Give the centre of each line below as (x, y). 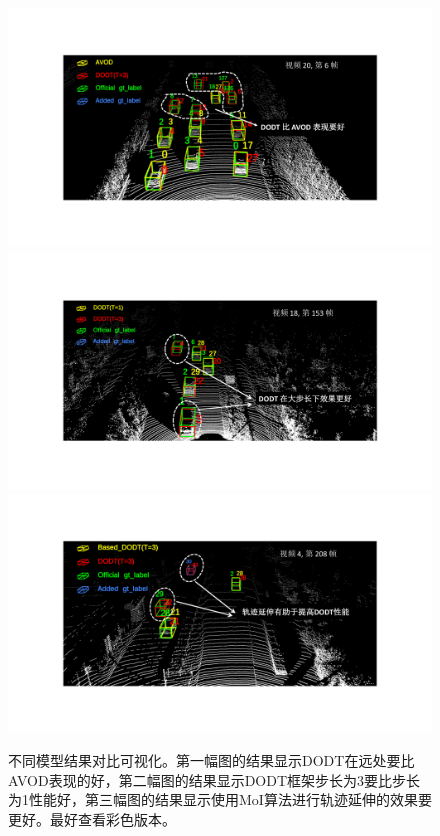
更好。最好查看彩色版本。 (92, 819)
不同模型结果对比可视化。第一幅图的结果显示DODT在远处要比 (211, 760)
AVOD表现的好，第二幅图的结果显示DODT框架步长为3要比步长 (214, 779)
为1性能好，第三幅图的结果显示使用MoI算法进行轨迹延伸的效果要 (220, 799)
